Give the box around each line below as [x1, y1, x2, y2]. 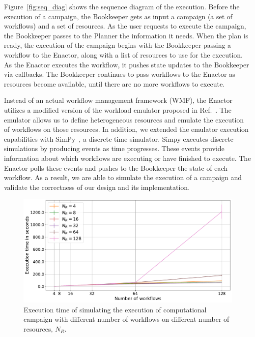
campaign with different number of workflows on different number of [24, 314, 229, 324]
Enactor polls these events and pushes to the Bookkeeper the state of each [4, 162, 228, 173]
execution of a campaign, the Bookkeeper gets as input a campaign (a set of [4, 11, 233, 21]
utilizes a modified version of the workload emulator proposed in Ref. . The [4, 104, 231, 115]
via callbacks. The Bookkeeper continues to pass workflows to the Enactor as [4, 69, 235, 79]
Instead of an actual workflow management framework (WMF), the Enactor [4, 95, 232, 105]
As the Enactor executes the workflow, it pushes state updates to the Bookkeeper [4, 59, 249, 69]
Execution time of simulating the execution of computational [24, 304, 207, 314]
